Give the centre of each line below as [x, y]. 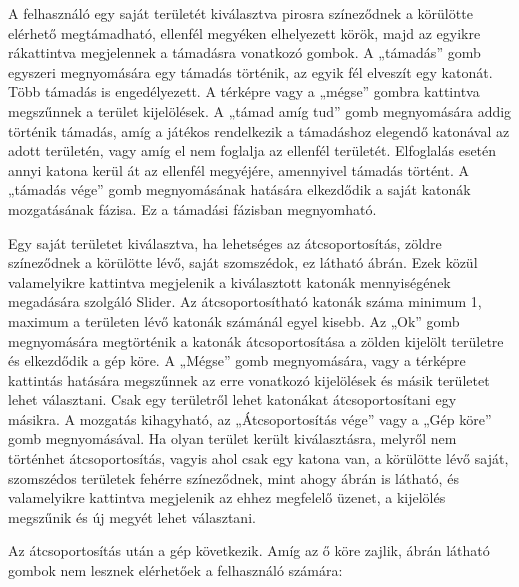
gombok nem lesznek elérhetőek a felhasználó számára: [175, 570]
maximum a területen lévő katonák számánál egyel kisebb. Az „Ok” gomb [234, 320]
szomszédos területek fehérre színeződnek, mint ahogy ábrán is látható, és [233, 477]
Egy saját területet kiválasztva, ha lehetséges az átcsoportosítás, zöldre [225, 242]
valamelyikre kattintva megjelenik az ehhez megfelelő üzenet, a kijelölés [227, 497]
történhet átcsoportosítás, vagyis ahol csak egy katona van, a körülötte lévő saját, [258, 458]
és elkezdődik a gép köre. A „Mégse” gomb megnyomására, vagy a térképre [237, 360]
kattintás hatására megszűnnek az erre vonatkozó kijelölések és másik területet [249, 379]
